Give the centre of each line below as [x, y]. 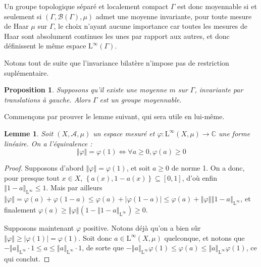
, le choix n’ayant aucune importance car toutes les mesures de [150, 26]
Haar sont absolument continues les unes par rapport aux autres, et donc [117, 36]
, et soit [138, 168]
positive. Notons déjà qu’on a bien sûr [142, 227]
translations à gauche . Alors [47, 99]
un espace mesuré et [124, 133]
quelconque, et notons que [204, 237]
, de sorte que [103, 248]
